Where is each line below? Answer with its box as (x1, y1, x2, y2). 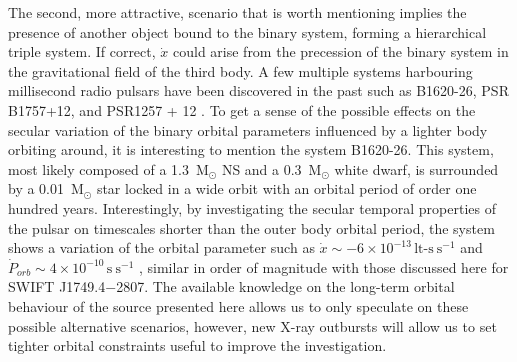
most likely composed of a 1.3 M (8, 158, 209, 179)
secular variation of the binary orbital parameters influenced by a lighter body (8, 119, 488, 140)
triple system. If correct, (8, 41, 156, 62)
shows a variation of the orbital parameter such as (8, 237, 315, 258)
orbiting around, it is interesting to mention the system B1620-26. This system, (8, 139, 494, 160)
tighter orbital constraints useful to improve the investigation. (8, 335, 387, 356)
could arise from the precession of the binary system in (172, 41, 509, 62)
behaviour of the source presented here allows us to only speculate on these (8, 295, 469, 316)
